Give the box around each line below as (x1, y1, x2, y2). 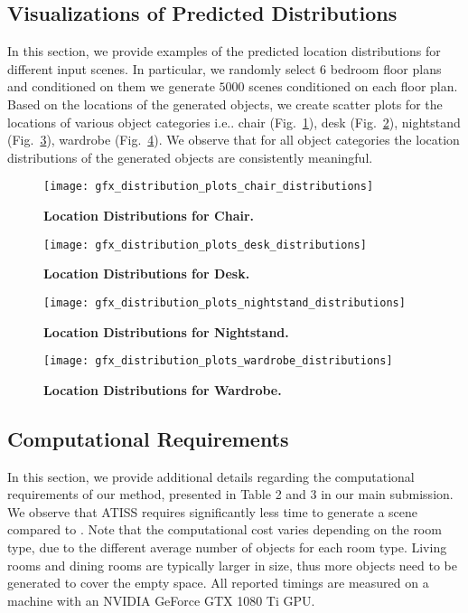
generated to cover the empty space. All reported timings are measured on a (7, 573, 429, 592)
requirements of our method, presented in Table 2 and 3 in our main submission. (7, 485, 454, 504)
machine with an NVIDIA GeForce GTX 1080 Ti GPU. (7, 590, 315, 609)
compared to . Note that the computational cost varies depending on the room (7, 520, 442, 539)
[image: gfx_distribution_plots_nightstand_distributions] (43, 296, 406, 309)
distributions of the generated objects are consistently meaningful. (7, 147, 373, 166)
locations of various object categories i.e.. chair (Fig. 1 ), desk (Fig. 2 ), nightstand (7, 112, 461, 131)
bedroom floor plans (330, 59, 442, 78)
